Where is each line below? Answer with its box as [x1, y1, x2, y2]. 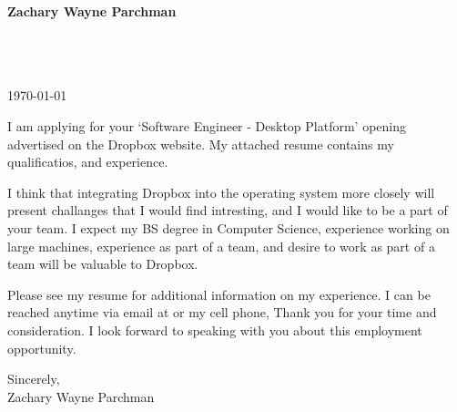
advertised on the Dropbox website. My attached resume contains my [7, 134, 394, 153]
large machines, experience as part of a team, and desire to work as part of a [7, 236, 435, 255]
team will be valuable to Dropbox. [7, 254, 198, 273]
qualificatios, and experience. [7, 152, 168, 171]
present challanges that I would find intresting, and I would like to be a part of [7, 201, 448, 220]
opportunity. [7, 338, 76, 357]
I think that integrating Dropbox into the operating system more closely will [7, 182, 435, 201]
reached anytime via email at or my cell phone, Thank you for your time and [7, 303, 437, 322]
